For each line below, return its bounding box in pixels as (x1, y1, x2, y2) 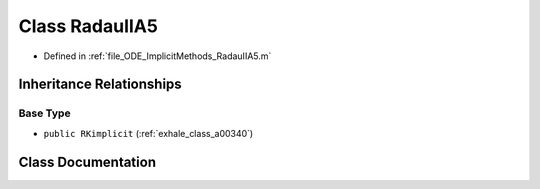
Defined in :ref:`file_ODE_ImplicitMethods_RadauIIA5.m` (43, 50, 272, 62)
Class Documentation (18, 153, 157, 170)
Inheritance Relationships (18, 76, 182, 93)
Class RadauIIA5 (18, 15, 159, 37)
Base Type (18, 106, 71, 120)
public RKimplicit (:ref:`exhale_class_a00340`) (43, 127, 254, 139)
